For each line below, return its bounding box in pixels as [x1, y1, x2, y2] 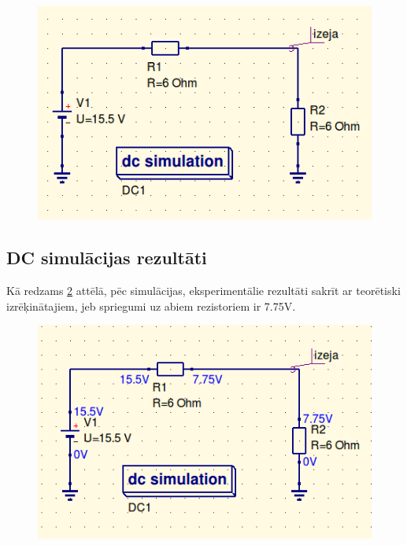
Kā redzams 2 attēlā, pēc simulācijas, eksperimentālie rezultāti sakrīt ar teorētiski [6, 282, 401, 299]
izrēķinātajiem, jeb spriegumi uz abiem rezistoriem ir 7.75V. [6, 297, 296, 314]
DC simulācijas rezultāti [6, 245, 207, 270]
